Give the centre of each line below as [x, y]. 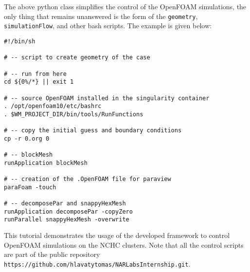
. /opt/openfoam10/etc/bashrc [53, 106]
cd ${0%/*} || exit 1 [39, 82]
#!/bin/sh [20, 41]
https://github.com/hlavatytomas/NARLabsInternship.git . [97, 263]
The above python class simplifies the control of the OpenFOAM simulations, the [125, 6]
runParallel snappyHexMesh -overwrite [67, 220]
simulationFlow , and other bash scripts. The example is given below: [108, 26]
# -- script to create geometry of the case [77, 58]
